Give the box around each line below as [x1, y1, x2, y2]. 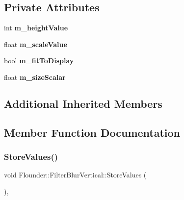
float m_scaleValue [4, 39, 67, 49]
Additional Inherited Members [4, 96, 162, 111]
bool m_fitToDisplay [4, 55, 74, 66]
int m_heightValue [4, 23, 68, 33]
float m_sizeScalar [4, 72, 66, 82]
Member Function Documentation [4, 125, 181, 140]
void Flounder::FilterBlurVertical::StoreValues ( [4, 170, 147, 180]
